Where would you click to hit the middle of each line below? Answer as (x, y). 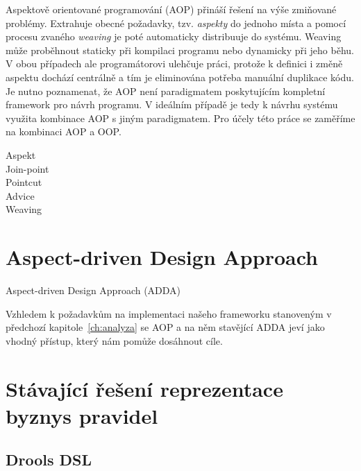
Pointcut (24, 182)
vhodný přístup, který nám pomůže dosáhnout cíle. (114, 340)
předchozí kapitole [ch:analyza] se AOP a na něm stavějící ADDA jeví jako (165, 327)
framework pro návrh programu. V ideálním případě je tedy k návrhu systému (172, 104)
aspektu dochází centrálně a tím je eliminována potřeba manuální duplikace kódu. (180, 77)
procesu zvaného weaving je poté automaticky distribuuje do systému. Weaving (174, 36)
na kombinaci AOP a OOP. (64, 131)
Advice (20, 195)
